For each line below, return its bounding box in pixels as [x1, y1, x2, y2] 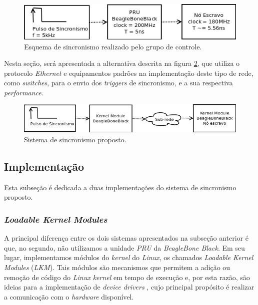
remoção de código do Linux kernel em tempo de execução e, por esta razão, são [4, 272, 250, 282]
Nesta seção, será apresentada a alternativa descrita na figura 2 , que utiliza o [4, 58, 240, 68]
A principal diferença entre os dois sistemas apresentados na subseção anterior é [4, 233, 248, 243]
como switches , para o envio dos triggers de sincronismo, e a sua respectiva [4, 77, 233, 88]
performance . [4, 87, 43, 97]
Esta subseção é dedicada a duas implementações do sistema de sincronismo [4, 182, 236, 192]
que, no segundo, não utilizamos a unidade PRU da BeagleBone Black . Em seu [4, 242, 245, 253]
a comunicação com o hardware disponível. [4, 291, 134, 302]
